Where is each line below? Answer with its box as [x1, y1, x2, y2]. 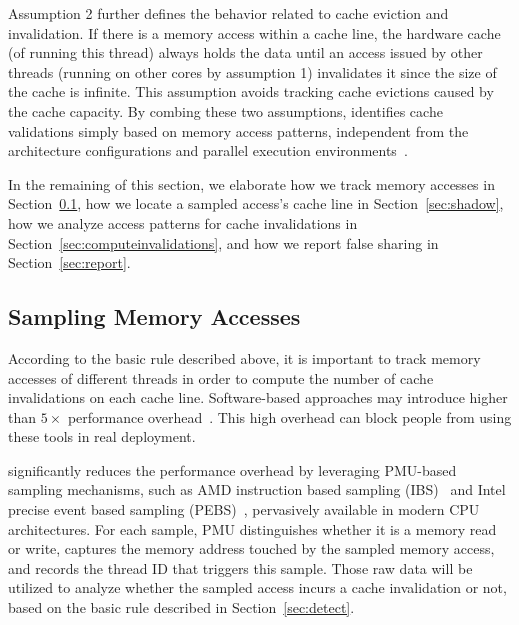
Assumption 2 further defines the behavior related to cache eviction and [8, 3, 449, 23]
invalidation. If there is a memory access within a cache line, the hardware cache [8, 22, 501, 43]
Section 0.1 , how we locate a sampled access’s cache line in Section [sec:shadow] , [8, 193, 504, 214]
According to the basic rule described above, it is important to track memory [8, 347, 481, 368]
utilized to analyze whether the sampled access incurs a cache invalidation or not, [8, 577, 507, 598]
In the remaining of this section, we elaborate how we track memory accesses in [8, 173, 495, 194]
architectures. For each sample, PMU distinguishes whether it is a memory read [8, 518, 497, 539]
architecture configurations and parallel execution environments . [8, 140, 408, 161]
